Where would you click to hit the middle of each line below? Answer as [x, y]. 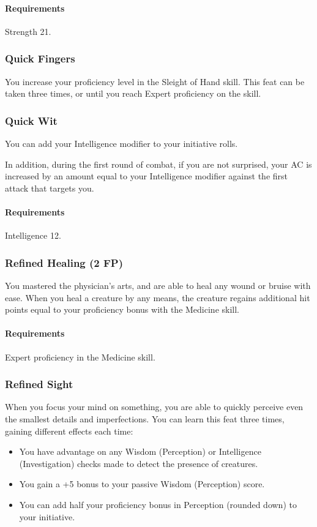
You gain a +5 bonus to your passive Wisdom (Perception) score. [142, 484]
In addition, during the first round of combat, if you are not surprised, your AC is [158, 164]
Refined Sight [39, 384]
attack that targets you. [50, 188]
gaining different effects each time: [69, 431]
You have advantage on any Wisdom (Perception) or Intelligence [140, 451]
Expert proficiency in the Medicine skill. [80, 357]
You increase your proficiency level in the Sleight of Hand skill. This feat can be [155, 81]
